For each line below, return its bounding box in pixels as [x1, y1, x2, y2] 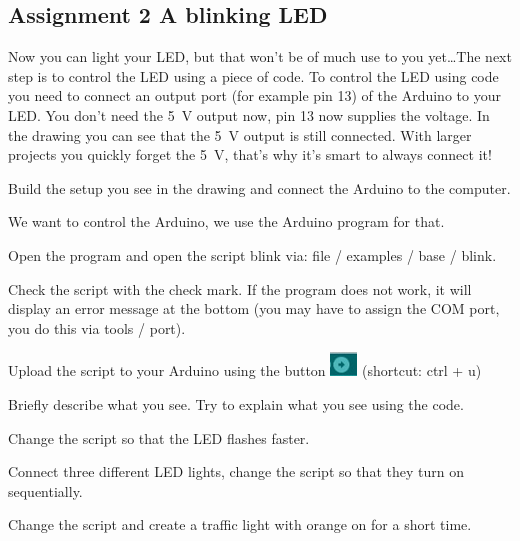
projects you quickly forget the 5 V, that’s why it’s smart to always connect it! [8, 144, 492, 165]
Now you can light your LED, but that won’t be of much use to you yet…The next [8, 46, 512, 67]
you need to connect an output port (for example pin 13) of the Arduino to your [8, 85, 501, 106]
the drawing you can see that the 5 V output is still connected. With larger [8, 124, 472, 145]
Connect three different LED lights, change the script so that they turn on [8, 461, 464, 482]
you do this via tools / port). [8, 317, 186, 338]
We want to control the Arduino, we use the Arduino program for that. [8, 211, 445, 232]
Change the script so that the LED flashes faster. [8, 427, 310, 448]
